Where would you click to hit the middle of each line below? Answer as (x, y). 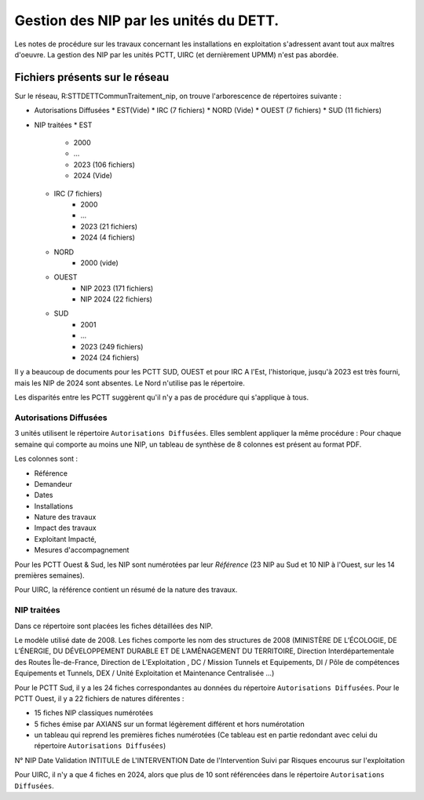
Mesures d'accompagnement (82, 550)
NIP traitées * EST (63, 125)
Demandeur (53, 484)
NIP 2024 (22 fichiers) (117, 299)
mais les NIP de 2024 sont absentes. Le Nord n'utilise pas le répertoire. (130, 383)
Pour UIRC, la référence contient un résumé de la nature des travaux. (126, 590)
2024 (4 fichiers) (108, 237)
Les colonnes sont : (46, 458)
